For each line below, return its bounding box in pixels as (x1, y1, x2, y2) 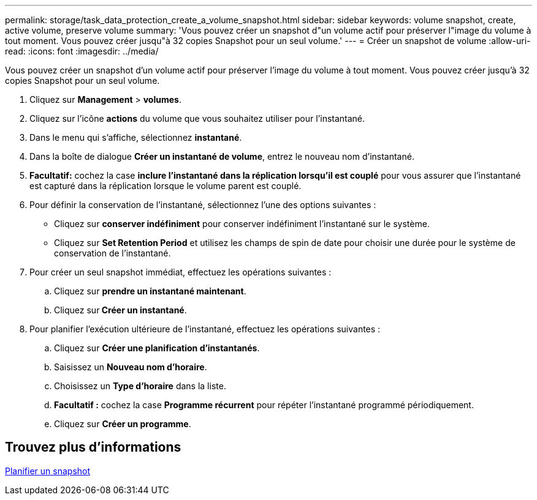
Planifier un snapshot (5, 465, 91, 476)
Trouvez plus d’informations (5, 439, 181, 455)
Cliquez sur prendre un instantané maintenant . (54, 286, 246, 296)
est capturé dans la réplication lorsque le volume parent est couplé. (29, 181, 302, 191)
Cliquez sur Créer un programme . (54, 419, 191, 429)
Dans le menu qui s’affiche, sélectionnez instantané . (29, 132, 242, 143)
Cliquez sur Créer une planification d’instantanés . (54, 343, 260, 353)
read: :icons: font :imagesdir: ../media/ (5, 46, 159, 56)
